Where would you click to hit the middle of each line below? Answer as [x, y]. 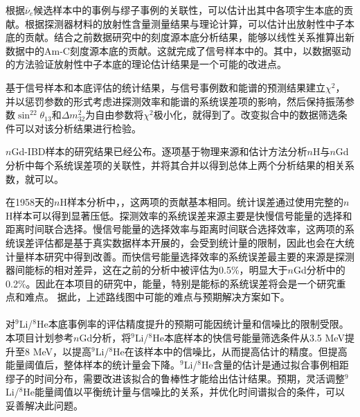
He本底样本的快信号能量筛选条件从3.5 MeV [249, 338]
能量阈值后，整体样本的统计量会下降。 [93, 365]
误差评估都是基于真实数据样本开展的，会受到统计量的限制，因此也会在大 [180, 242]
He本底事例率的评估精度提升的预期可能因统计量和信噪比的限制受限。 [193, 324]
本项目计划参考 [39, 338]
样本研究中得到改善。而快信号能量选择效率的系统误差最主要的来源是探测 [189, 256]
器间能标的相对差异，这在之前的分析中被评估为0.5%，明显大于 [147, 270]
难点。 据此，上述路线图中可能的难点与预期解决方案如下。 [157, 297]
